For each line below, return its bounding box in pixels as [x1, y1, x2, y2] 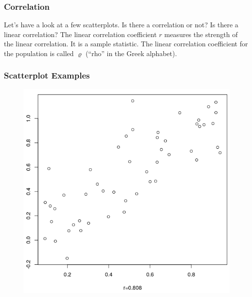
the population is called [4, 48, 74, 58]
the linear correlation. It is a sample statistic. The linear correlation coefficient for [4, 39, 248, 49]
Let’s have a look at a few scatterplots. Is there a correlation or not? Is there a [4, 20, 238, 30]
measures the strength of [164, 29, 238, 39]
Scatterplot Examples [4, 69, 90, 81]
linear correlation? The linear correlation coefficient [4, 29, 157, 39]
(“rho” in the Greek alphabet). [85, 48, 177, 58]
